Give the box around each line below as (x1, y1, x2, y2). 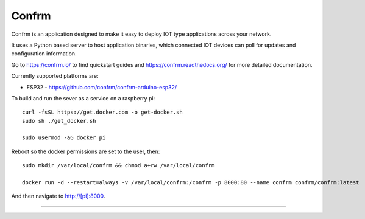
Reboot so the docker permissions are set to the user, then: (11, 148, 160, 155)
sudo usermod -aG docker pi (22, 134, 106, 141)
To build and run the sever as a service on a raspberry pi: (11, 94, 155, 102)
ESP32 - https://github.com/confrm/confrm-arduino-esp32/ (26, 83, 177, 91)
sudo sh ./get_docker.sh (22, 117, 96, 124)
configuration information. (11, 50, 77, 57)
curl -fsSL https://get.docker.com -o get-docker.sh (22, 109, 183, 116)
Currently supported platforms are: (11, 72, 99, 80)
